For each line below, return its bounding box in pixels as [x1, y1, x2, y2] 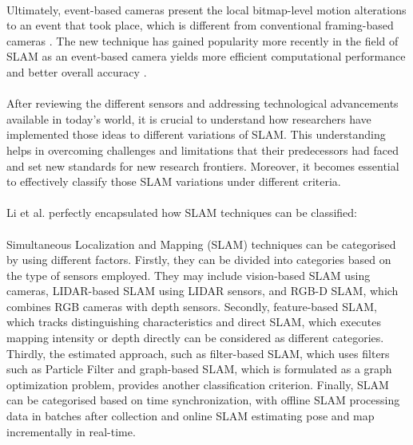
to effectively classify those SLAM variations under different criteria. [6, 173, 341, 190]
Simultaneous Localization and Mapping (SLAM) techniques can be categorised [6, 235, 396, 252]
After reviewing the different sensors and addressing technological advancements [6, 95, 399, 112]
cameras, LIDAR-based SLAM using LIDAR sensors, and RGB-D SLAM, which [6, 282, 399, 299]
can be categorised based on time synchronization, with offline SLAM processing [6, 392, 400, 408]
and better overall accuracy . [6, 63, 147, 80]
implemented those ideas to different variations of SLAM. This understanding [6, 126, 386, 143]
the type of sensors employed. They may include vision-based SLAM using [6, 266, 371, 283]
